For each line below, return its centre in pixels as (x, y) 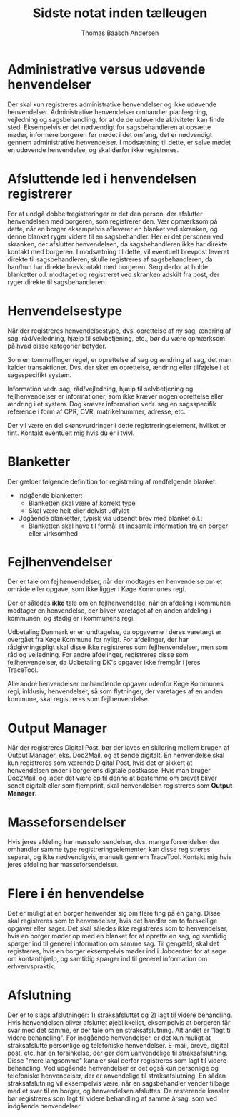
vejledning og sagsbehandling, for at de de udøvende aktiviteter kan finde (116, 119)
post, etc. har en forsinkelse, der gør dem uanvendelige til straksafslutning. (118, 1053)
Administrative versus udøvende (106, 69)
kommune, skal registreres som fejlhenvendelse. (79, 699)
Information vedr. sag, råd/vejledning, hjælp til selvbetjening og (100, 389)
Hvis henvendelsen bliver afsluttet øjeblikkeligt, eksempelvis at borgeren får (119, 1023)
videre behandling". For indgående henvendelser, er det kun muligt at (109, 1038)
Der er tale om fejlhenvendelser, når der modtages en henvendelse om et (115, 582)
